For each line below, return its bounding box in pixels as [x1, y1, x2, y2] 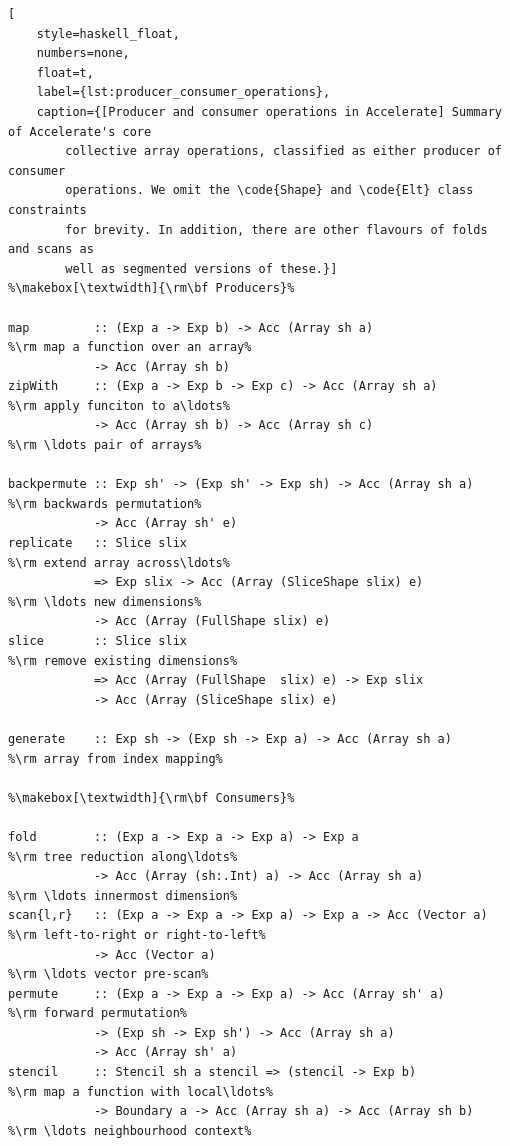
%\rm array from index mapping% [8, 751, 223, 766]
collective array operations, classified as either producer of [65, 144, 502, 159]
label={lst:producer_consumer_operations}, [36, 85, 331, 100]
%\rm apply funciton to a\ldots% [8, 398, 230, 413]
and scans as [8, 242, 94, 257]
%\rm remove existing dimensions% [8, 653, 238, 668]
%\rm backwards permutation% [8, 496, 202, 511]
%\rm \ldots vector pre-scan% [8, 967, 209, 982]
